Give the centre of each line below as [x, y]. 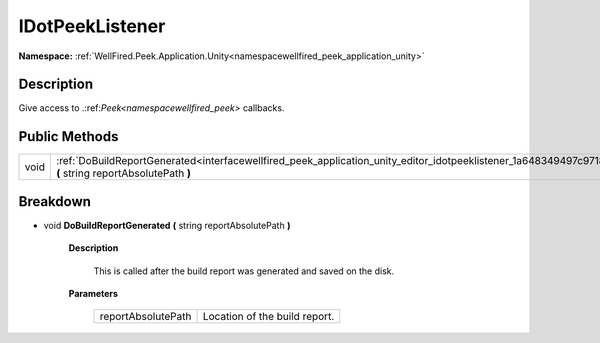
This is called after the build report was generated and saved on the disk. [244, 271]
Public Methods [68, 136]
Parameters [93, 294]
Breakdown [55, 201]
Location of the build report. [268, 317]
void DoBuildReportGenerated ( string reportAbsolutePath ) [167, 225]
